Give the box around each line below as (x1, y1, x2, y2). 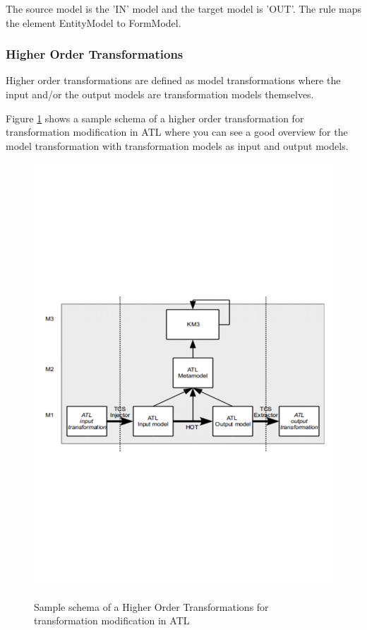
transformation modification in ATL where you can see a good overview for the (6, 124, 348, 139)
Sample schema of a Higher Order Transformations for (34, 599, 269, 614)
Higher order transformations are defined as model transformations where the (6, 73, 341, 88)
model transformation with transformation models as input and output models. (6, 138, 349, 153)
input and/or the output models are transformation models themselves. (6, 87, 314, 101)
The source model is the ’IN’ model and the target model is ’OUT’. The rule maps (6, 1, 361, 16)
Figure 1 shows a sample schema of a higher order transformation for (6, 110, 304, 125)
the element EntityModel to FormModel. (6, 15, 181, 30)
